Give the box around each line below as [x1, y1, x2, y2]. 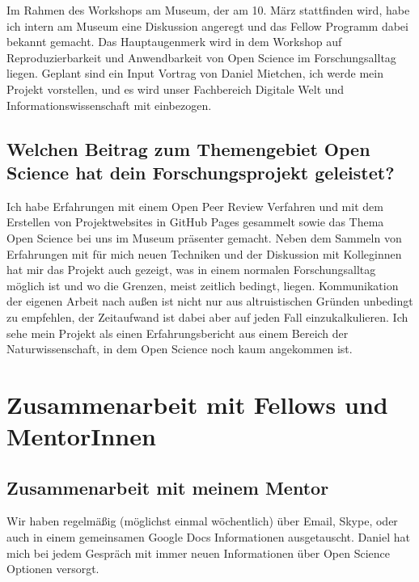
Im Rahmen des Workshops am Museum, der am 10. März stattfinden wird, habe [6, 2, 410, 18]
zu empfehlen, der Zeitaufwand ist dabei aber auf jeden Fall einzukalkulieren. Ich [6, 308, 408, 325]
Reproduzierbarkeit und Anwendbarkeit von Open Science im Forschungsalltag [6, 48, 396, 65]
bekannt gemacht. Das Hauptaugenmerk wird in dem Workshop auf [6, 33, 342, 50]
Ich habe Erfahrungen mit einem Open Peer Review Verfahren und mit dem [6, 197, 383, 214]
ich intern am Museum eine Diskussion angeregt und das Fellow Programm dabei [6, 17, 408, 34]
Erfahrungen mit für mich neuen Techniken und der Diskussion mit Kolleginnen [6, 245, 402, 262]
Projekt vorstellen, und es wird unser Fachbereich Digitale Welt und [6, 80, 345, 97]
